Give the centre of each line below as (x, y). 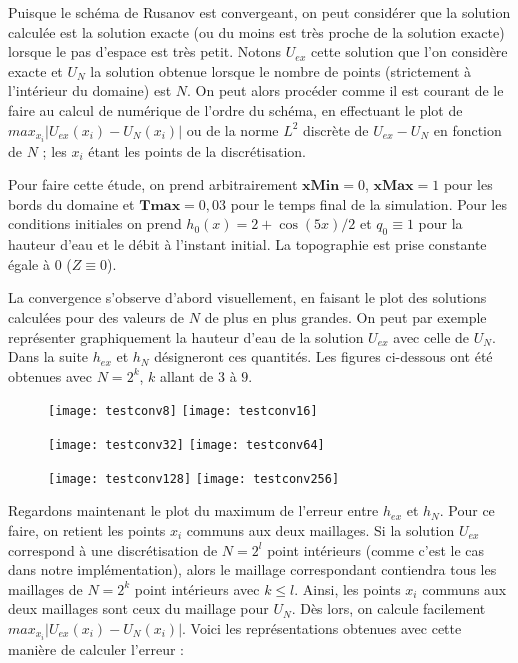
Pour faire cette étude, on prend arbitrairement (153, 184)
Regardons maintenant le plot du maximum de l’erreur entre (193, 510)
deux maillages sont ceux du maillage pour (138, 608)
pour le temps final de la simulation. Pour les (368, 203)
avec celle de (431, 336)
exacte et (35, 70)
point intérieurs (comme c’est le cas (376, 549)
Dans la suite (48, 356)
